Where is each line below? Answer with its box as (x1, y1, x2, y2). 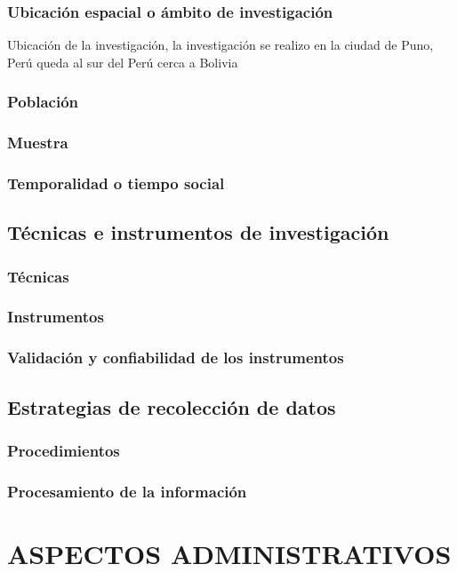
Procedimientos (7, 439, 120, 461)
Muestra (7, 131, 68, 154)
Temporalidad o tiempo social (7, 172, 225, 195)
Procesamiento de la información (7, 480, 247, 502)
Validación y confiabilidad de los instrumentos (7, 346, 344, 369)
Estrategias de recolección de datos (7, 393, 336, 420)
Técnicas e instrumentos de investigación (7, 218, 389, 246)
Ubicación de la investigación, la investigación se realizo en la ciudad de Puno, (7, 36, 434, 54)
